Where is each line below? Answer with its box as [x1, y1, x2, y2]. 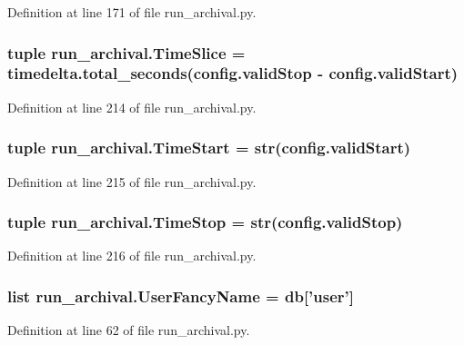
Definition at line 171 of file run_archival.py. [7, 3, 257, 21]
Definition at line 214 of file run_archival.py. [7, 97, 257, 116]
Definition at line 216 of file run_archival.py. [7, 246, 257, 265]
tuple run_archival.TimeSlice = [7, 41, 246, 64]
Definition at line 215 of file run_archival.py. [7, 172, 257, 191]
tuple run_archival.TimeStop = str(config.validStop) [7, 211, 403, 233]
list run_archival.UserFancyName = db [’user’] [7, 284, 355, 307]
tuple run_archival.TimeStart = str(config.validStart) [7, 136, 411, 159]
